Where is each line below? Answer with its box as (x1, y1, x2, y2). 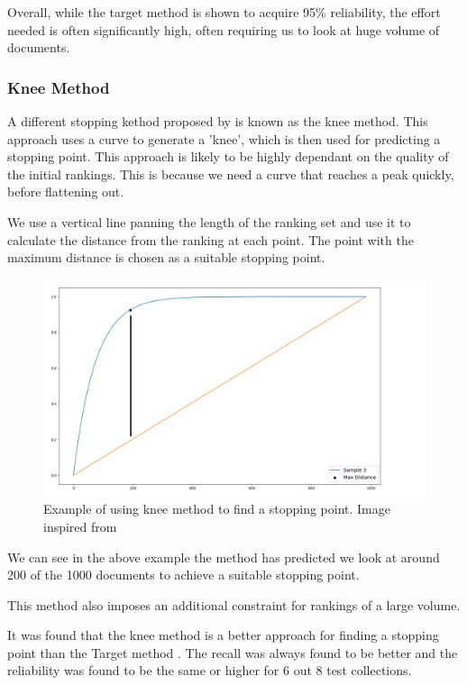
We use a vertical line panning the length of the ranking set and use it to (7, 212, 411, 231)
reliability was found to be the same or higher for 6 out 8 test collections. (7, 661, 412, 680)
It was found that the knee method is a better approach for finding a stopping (7, 626, 439, 644)
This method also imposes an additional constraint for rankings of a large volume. (7, 595, 461, 614)
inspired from (43, 516, 117, 535)
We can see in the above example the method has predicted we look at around (7, 547, 440, 566)
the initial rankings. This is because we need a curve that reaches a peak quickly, (7, 164, 454, 183)
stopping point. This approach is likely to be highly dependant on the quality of (7, 147, 449, 166)
